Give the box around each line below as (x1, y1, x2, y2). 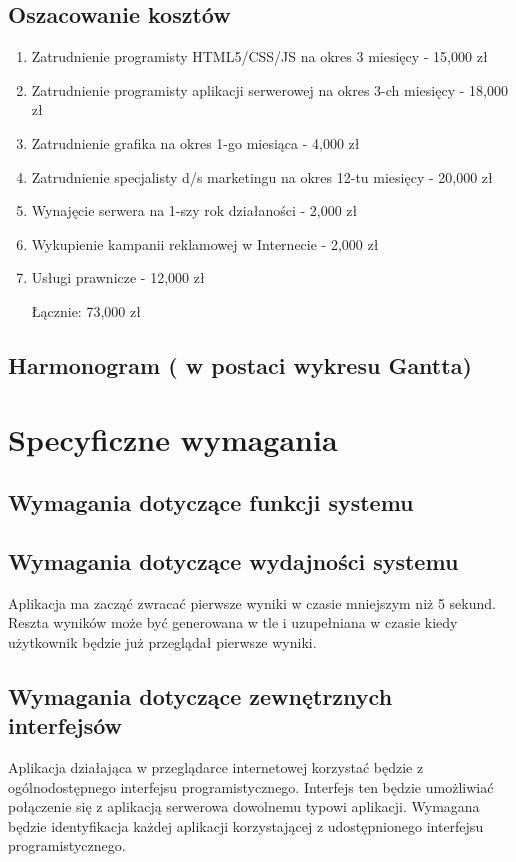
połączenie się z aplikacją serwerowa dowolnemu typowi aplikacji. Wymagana (8, 796, 480, 817)
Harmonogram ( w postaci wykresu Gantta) (8, 349, 472, 380)
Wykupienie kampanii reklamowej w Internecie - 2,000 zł (31, 233, 379, 254)
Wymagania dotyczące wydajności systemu (8, 545, 459, 576)
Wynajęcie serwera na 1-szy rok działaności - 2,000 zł (31, 200, 358, 221)
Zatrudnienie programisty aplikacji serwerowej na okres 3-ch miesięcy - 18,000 (31, 79, 508, 100)
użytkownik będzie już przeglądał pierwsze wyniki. (8, 631, 317, 652)
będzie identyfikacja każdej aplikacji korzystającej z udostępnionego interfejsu (8, 815, 484, 836)
